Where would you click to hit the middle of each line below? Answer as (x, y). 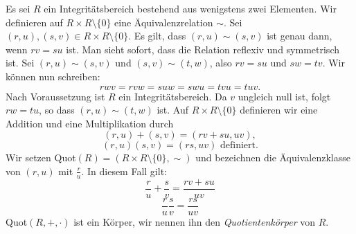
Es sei (18, 8)
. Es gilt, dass (157, 36)
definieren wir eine (279, 110)
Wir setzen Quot (41, 157)
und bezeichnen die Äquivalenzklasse (273, 157)
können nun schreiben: (53, 76)
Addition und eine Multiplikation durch (90, 123)
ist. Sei (20, 63)
